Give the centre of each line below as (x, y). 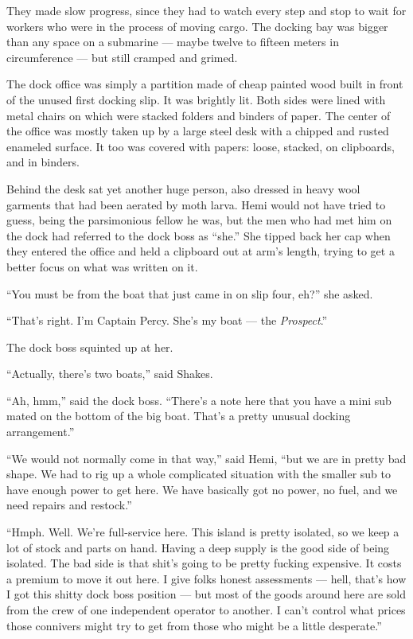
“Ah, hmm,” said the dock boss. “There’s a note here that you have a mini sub (199, 400)
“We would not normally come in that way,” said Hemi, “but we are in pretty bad (206, 458)
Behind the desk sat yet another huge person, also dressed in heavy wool (183, 188)
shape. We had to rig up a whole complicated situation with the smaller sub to (199, 474)
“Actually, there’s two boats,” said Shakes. (110, 374)
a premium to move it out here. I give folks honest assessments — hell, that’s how (206, 578)
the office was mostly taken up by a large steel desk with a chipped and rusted (198, 131)
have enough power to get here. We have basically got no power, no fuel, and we (202, 489)
